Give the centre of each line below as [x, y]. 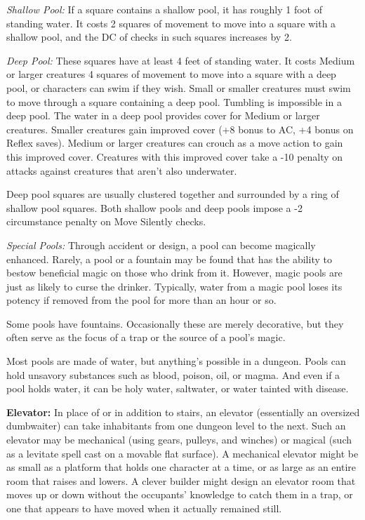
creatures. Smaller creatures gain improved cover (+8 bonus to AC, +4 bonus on [180, 129]
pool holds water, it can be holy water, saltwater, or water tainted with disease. [178, 388]
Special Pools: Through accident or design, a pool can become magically [161, 245]
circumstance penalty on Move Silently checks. [106, 221]
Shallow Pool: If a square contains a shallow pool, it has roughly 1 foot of [164, 9]
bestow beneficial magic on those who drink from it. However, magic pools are [174, 273]
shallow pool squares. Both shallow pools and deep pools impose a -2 [154, 207]
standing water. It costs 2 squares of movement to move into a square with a [171, 23]
